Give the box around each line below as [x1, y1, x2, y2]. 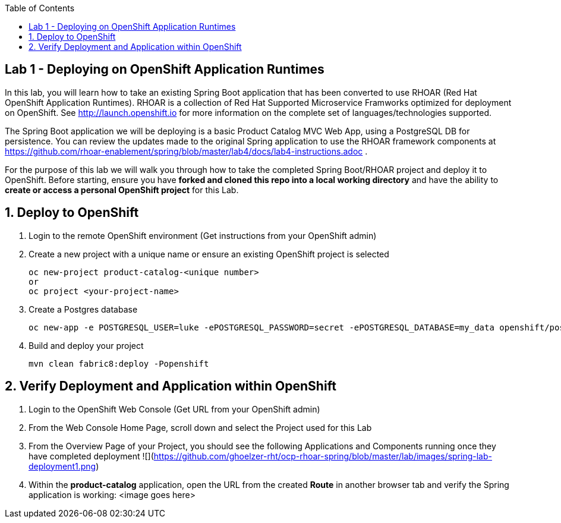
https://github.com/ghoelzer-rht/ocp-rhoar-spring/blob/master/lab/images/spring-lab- [153, 450, 492, 461]
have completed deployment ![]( [29, 450, 154, 461]
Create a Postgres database [29, 304, 138, 314]
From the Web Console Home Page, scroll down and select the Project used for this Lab [29, 422, 372, 433]
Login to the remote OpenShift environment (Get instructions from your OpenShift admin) [29, 230, 377, 241]
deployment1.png [29, 461, 96, 471]
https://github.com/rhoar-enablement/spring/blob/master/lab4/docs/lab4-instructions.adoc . [5, 146, 368, 156]
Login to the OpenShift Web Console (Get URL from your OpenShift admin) [29, 404, 320, 414]
